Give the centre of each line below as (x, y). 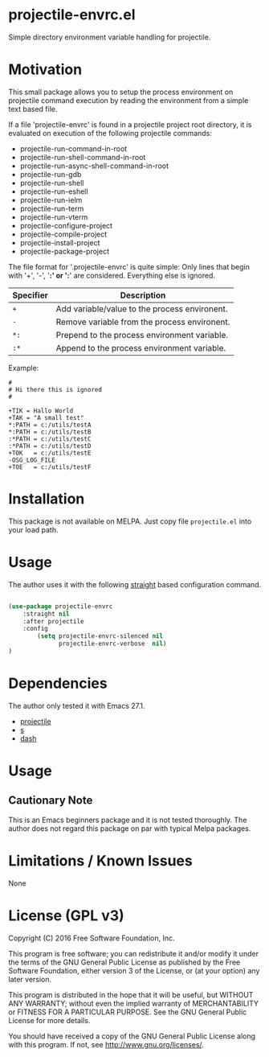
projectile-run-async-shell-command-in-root (94, 166)
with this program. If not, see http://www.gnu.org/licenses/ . (106, 1044)
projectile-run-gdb (51, 174)
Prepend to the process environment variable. (142, 335)
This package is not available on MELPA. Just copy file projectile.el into (130, 521)
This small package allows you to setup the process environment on (121, 92)
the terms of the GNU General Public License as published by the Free (124, 962)
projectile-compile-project (63, 234)
